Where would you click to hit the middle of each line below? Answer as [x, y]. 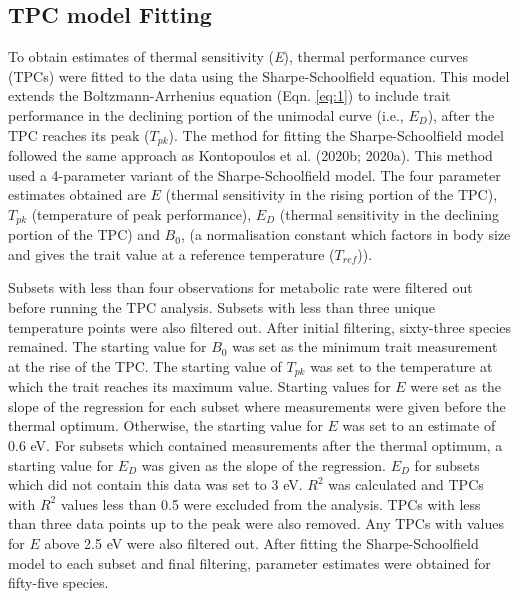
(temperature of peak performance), [141, 213]
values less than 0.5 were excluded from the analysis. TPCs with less [270, 503]
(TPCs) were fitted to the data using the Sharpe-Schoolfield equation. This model [259, 75]
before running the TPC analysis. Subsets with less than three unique [222, 307]
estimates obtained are [77, 194]
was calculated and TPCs [406, 484]
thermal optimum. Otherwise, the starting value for [165, 425]
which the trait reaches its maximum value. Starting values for [199, 386]
